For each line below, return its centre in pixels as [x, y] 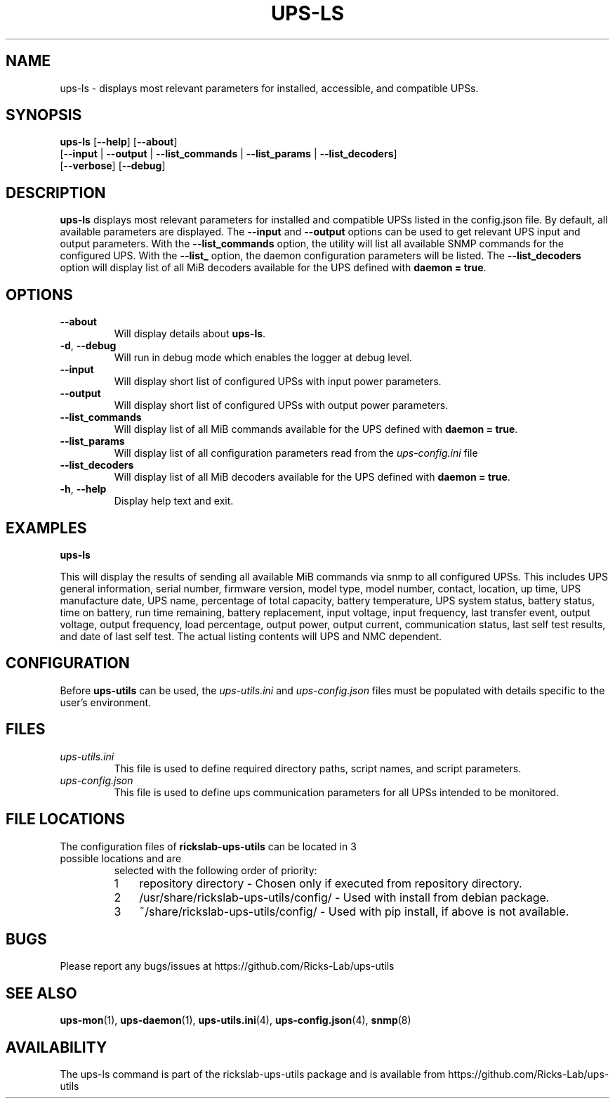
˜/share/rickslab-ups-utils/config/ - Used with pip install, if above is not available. [354, 911]
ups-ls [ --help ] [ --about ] [119, 142]
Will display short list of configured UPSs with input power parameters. [278, 382]
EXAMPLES [46, 528]
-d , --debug [88, 346]
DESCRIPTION [56, 193]
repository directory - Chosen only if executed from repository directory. [331, 883]
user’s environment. [106, 702]
